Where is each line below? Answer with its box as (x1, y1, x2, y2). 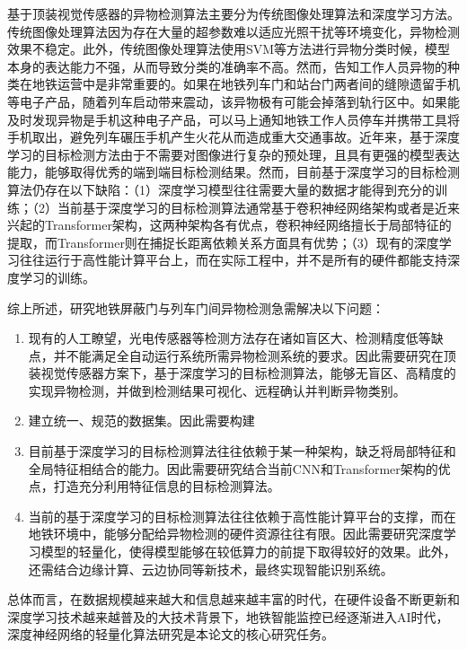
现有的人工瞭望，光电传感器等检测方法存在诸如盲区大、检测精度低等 (28, 329, 431, 347)
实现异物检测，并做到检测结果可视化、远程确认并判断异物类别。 (28, 381, 406, 399)
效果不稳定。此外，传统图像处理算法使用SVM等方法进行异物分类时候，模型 (7, 39, 451, 58)
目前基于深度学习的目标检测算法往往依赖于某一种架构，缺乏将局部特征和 (28, 442, 456, 460)
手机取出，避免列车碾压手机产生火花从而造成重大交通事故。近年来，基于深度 (7, 127, 460, 146)
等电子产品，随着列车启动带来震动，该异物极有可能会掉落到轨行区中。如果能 (7, 92, 460, 110)
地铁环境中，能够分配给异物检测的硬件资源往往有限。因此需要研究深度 (28, 524, 444, 543)
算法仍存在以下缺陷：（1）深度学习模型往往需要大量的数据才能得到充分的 (7, 180, 435, 198)
